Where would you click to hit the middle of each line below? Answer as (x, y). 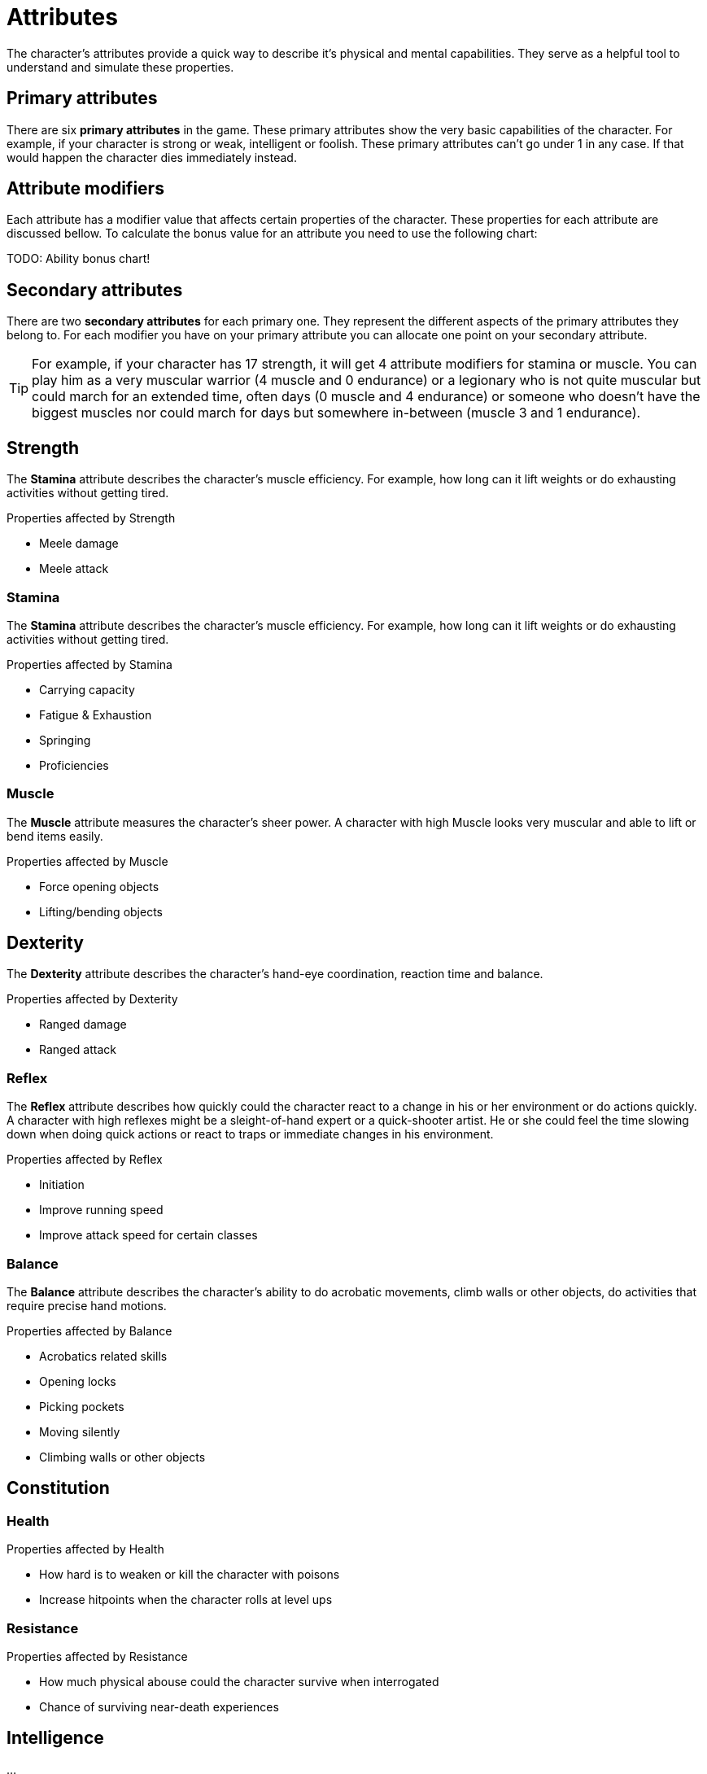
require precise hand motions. (87, 1305)
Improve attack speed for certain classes (148, 1235)
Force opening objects (99, 886)
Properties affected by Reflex (85, 1160)
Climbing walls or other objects (122, 1457)
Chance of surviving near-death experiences (159, 1706)
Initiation (62, 1185)
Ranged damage (83, 1025)
